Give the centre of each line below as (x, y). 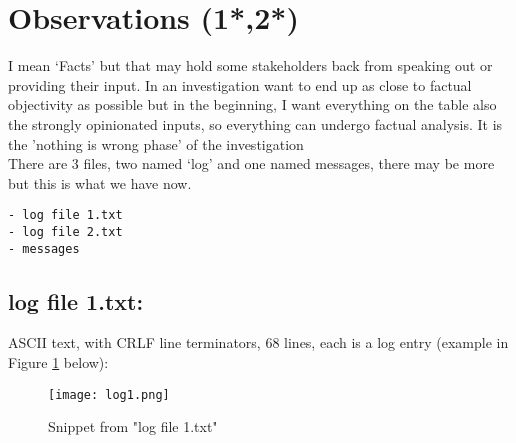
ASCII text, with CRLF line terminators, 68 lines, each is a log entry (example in (258, 342)
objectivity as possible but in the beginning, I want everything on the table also (252, 104)
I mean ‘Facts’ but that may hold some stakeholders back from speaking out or (250, 65)
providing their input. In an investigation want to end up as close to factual (240, 84)
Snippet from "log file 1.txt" (133, 426)
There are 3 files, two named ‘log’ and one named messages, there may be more (251, 163)
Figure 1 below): (58, 362)
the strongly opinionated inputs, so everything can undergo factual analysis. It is (255, 123)
